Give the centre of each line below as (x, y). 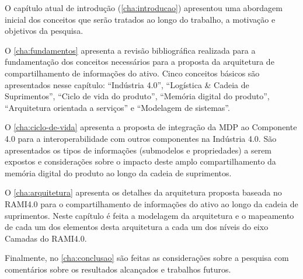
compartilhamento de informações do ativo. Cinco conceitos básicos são (132, 73)
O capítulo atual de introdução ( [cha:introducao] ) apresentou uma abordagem (144, 8)
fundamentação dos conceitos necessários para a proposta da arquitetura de (140, 62)
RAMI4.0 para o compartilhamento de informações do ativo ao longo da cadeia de (151, 203)
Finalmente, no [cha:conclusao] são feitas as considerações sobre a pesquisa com (147, 258)
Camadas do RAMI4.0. (46, 238)
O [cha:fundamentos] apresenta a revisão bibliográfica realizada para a (130, 50)
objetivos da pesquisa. (44, 31)
